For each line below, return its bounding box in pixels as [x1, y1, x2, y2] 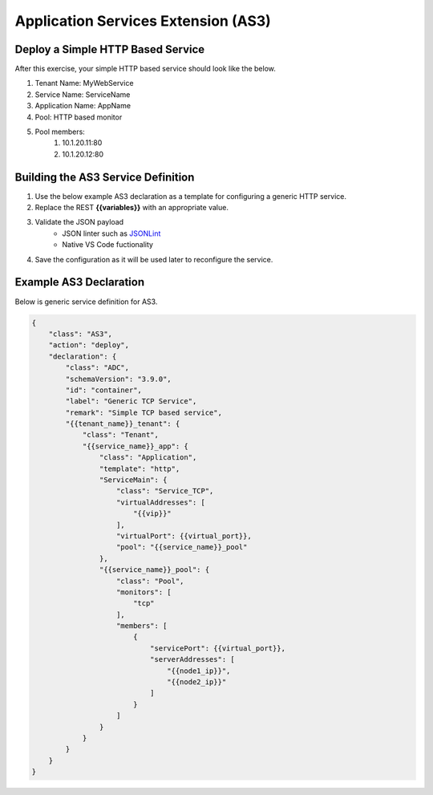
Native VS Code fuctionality [62, 240, 154, 249]
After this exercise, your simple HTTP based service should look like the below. [14, 64, 276, 74]
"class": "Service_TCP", [116, 486, 214, 496]
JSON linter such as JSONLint [62, 229, 161, 238]
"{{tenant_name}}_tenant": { [65, 420, 180, 428]
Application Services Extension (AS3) [14, 12, 272, 30]
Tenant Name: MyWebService [34, 79, 134, 88]
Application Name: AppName [34, 101, 132, 111]
